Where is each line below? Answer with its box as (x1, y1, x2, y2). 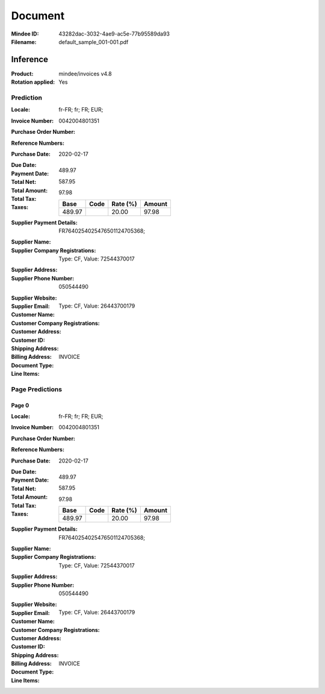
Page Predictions (11, 385, 63, 393)
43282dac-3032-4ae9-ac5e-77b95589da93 (58, 30, 170, 37)
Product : (11, 70, 34, 77)
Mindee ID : (11, 30, 39, 37)
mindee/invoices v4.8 (58, 70, 113, 77)
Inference (11, 54, 48, 65)
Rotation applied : (11, 78, 55, 86)
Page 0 (11, 402, 29, 409)
